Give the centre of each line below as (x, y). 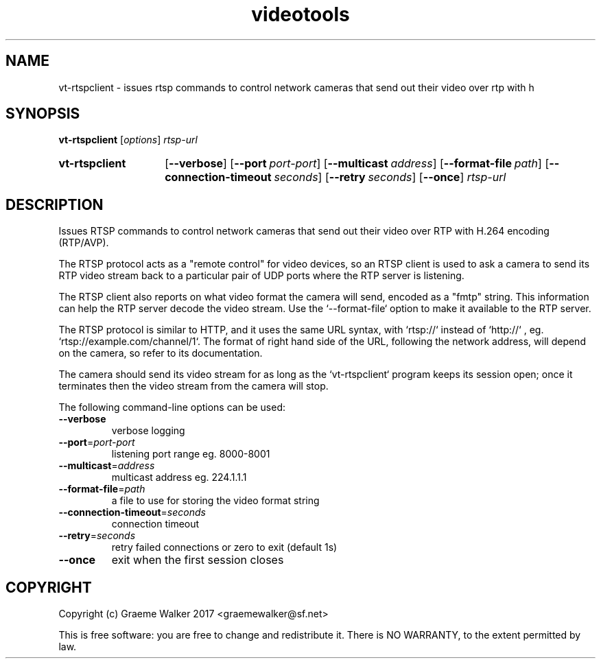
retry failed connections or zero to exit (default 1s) (224, 547)
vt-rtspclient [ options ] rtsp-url (128, 140)
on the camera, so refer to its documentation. (161, 353)
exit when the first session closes (198, 560)
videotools (300, 14)
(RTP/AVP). (84, 243)
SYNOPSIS (43, 114)
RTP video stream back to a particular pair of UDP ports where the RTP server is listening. (261, 276)
